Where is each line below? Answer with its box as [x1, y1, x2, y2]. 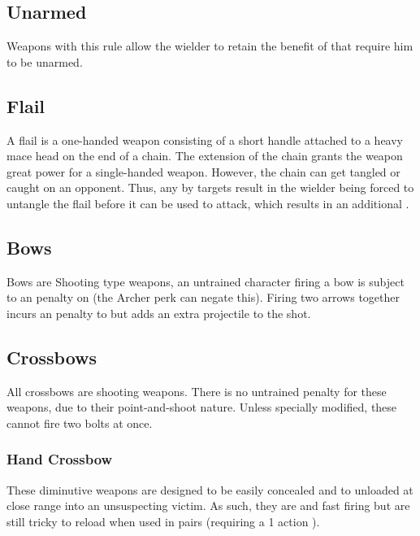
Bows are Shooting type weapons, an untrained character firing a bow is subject [6, 272, 405, 290]
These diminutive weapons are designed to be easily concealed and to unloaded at [6, 481, 414, 498]
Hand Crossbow [6, 449, 113, 469]
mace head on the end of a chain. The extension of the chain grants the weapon [6, 147, 403, 164]
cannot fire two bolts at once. [6, 414, 153, 431]
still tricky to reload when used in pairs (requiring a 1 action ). [6, 512, 320, 529]
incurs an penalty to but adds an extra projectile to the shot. [6, 304, 311, 321]
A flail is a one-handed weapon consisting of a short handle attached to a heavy [6, 131, 404, 148]
